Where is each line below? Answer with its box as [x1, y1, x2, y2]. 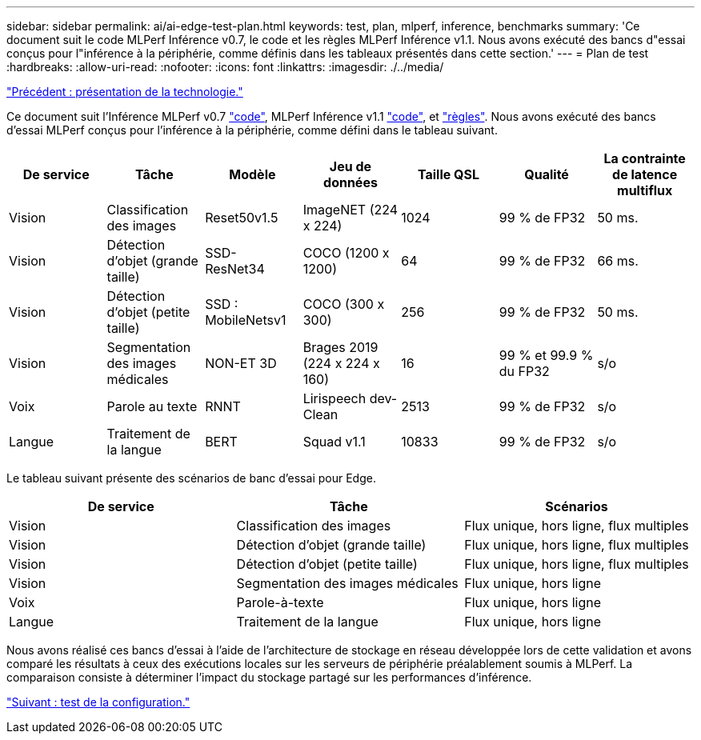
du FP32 [499, 363, 550, 379]
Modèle [229, 166, 276, 182]
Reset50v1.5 [205, 210, 278, 226]
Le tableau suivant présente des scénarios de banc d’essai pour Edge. [6, 471, 376, 485]
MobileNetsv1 [205, 312, 286, 328]
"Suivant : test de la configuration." [6, 695, 190, 709]
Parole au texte [106, 398, 198, 414]
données [323, 174, 378, 190]
